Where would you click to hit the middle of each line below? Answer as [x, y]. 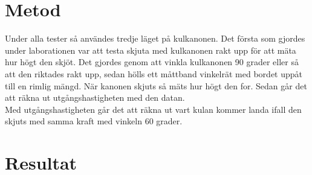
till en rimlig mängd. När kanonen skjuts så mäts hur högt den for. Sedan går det [156, 85]
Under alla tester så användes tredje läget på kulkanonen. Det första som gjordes [155, 38]
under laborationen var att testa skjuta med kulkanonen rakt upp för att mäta [151, 50]
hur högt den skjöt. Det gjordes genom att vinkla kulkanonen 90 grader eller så [152, 62]
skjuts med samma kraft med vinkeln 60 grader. [94, 121]
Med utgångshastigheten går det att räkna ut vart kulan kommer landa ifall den [153, 109]
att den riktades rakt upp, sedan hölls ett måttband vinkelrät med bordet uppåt [154, 73]
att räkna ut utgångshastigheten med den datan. [95, 97]
